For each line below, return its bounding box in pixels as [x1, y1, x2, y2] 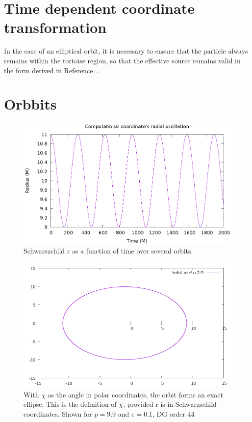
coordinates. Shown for [24, 409, 92, 419]
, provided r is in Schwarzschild [123, 399, 217, 409]
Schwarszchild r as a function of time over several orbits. [24, 246, 193, 256]
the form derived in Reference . [4, 65, 99, 75]
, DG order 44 [152, 409, 195, 419]
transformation [4, 17, 107, 37]
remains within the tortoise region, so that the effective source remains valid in [4, 55, 241, 65]
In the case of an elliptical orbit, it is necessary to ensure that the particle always [4, 46, 248, 56]
